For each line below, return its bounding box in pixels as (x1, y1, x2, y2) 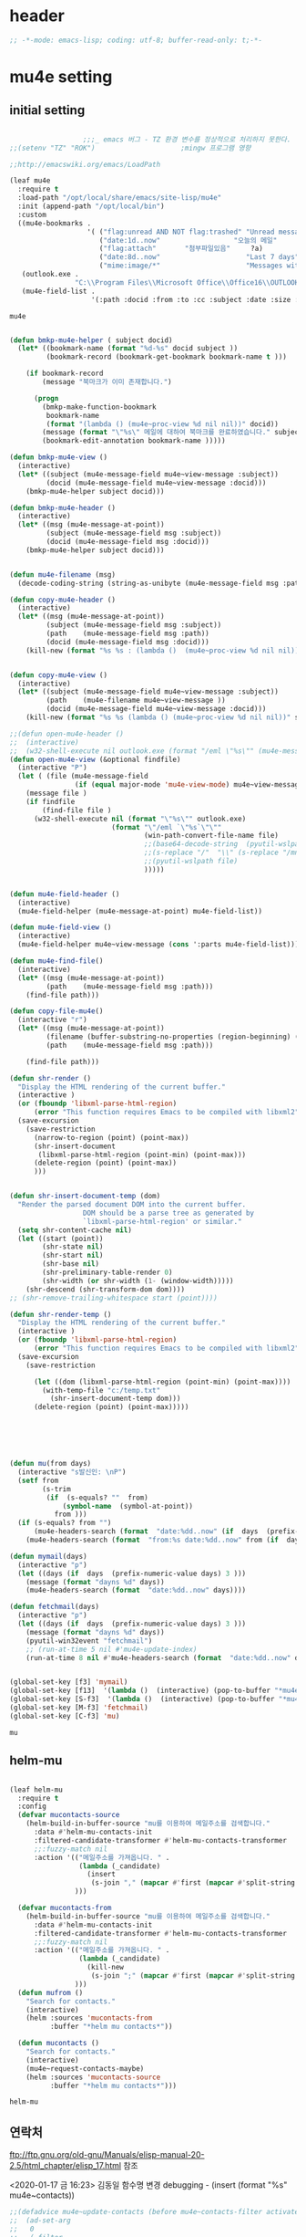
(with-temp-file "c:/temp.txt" (42, 1385, 161, 1395)
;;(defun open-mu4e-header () (9, 729, 125, 738)
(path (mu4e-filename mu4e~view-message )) (46, 695, 226, 706)
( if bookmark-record (25, 369, 104, 379)
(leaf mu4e (9, 176, 51, 185)
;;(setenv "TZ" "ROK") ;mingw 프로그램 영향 (9, 143, 251, 152)
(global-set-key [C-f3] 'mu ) (9, 1711, 120, 1720)
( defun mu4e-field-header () (9, 889, 120, 899)
